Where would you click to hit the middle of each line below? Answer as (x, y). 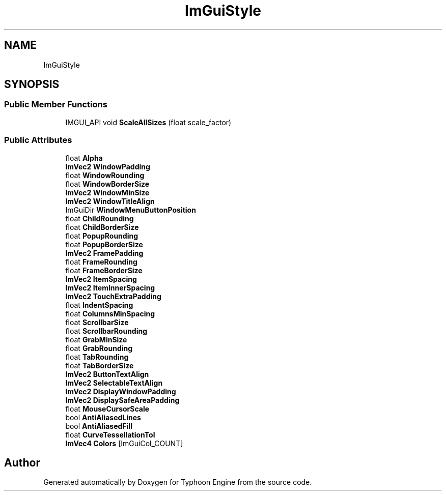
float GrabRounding (99, 348)
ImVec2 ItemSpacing (101, 279)
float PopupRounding (102, 236)
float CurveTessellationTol (110, 434)
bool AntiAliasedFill (99, 426)
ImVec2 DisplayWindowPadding (121, 391)
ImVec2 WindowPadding (108, 166)
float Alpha (84, 158)
